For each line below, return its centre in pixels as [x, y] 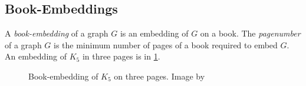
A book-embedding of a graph [57, 33]
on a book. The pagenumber [250, 33]
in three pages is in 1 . [121, 56]
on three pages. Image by [159, 76]
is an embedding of [154, 33]
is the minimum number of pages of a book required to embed [166, 44]
